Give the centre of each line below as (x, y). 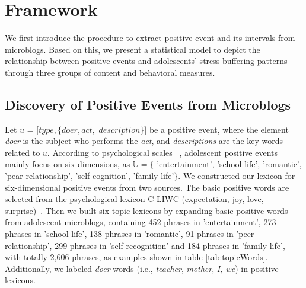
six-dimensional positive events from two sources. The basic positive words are (147, 187)
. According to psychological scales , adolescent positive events (162, 152)
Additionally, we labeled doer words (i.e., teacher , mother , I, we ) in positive (142, 268)
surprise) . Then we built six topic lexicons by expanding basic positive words (146, 210)
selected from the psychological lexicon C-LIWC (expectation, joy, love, (134, 199)
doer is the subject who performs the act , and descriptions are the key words (144, 141)
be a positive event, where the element (219, 129)
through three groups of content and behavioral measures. (110, 72)
